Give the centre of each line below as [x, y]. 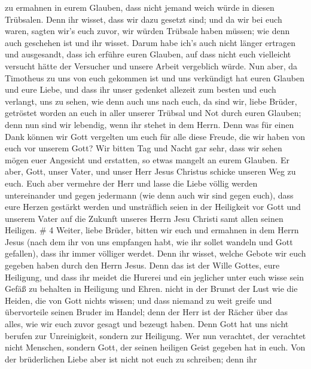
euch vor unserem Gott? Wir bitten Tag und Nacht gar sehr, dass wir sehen [144, 148]
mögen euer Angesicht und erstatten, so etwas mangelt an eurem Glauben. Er [147, 159]
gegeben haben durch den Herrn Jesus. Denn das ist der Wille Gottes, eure [142, 265]
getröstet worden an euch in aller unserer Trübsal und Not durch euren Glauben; [153, 113]
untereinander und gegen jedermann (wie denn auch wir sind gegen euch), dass [149, 195]
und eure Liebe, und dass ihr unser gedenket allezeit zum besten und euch [141, 89]
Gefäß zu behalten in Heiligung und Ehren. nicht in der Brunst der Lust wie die [151, 289]
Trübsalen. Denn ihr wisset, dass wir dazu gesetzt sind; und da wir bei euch [144, 19]
